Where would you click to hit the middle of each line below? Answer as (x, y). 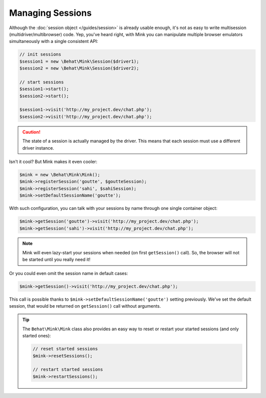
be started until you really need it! (56, 260)
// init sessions (40, 55)
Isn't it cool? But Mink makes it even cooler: (53, 161)
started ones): (37, 336)
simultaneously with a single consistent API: (54, 41)
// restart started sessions (68, 370)
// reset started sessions (65, 349)
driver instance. (38, 148)
